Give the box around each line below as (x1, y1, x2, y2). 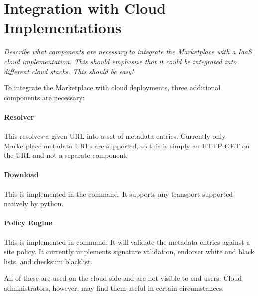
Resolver (4, 111, 34, 122)
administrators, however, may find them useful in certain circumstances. (4, 283, 224, 293)
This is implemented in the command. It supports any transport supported (4, 188, 233, 199)
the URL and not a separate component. (4, 150, 128, 160)
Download (4, 169, 39, 180)
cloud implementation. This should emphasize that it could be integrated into (4, 56, 237, 66)
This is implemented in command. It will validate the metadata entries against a (4, 236, 250, 247)
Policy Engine (4, 218, 52, 228)
